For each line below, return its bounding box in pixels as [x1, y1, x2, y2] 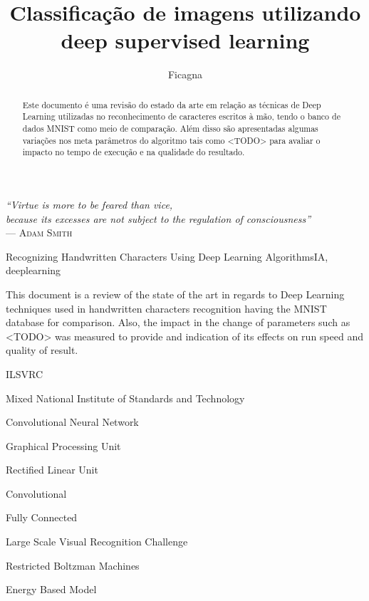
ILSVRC [6, 366, 43, 381]
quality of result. [6, 343, 78, 357]
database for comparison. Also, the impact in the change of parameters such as [6, 315, 350, 330]
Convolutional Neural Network [6, 414, 139, 429]
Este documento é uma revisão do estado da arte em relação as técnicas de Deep [22, 98, 321, 110]
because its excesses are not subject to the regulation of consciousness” [6, 211, 311, 226]
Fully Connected [6, 510, 78, 525]
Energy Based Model [6, 582, 97, 597]
